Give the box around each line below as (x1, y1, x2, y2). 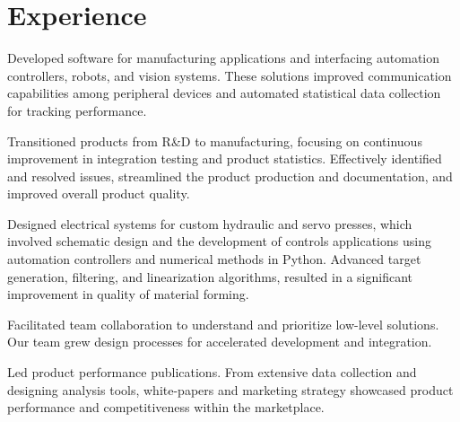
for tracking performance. (7, 101, 147, 119)
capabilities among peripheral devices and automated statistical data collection (7, 84, 441, 102)
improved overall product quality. (7, 184, 190, 203)
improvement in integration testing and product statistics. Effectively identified (7, 149, 442, 168)
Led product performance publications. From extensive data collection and (7, 363, 417, 382)
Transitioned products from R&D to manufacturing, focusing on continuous (7, 131, 422, 150)
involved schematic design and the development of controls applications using (7, 232, 431, 251)
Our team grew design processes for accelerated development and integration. (7, 332, 432, 351)
